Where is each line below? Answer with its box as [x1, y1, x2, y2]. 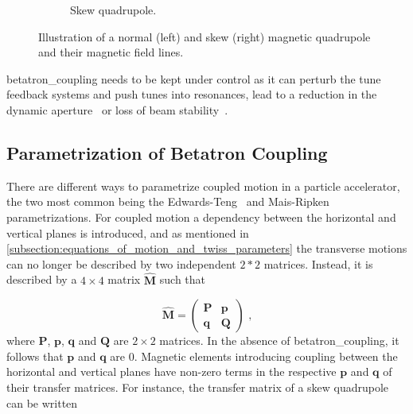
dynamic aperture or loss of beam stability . [6, 101, 228, 118]
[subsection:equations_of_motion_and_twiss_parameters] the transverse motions [6, 240, 407, 257]
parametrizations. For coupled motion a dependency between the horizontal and [6, 208, 396, 225]
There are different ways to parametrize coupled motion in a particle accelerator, [6, 177, 400, 194]
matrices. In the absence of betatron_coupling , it [159, 332, 399, 349]
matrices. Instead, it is [263, 255, 373, 272]
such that [159, 271, 206, 288]
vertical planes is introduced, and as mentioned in [6, 224, 249, 241]
